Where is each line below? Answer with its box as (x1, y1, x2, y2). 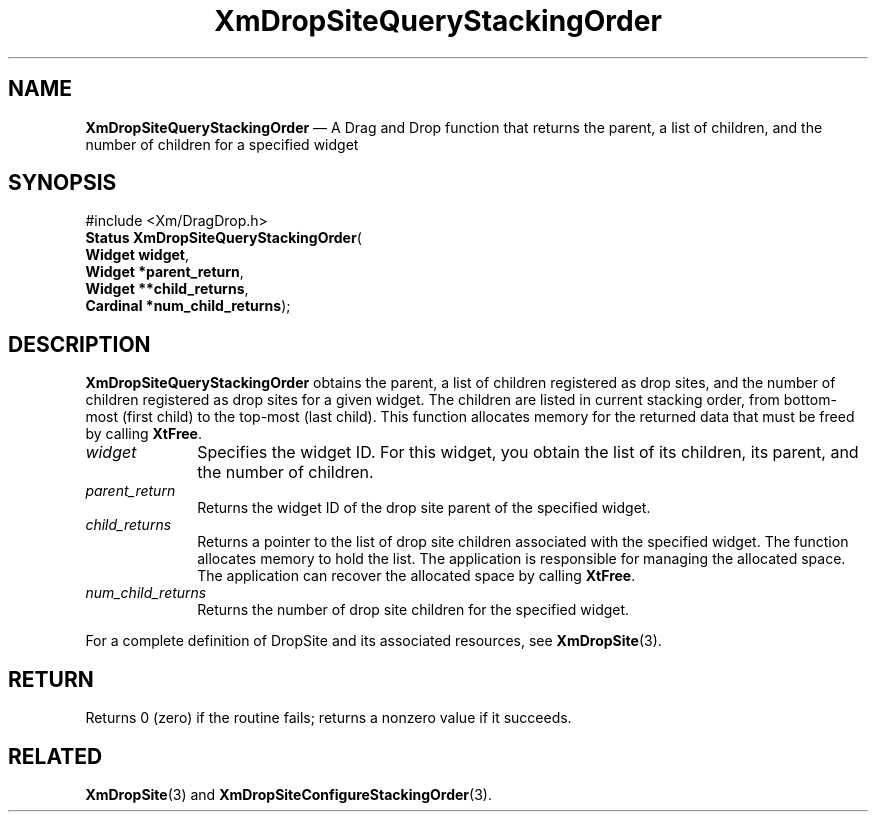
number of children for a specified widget (85, 135, 359, 153)
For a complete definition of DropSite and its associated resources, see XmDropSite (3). (85, 632, 662, 650)
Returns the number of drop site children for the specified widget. (197, 601, 630, 619)
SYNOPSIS (8, 170, 117, 196)
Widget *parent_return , (85, 263, 244, 281)
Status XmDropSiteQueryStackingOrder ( (85, 229, 362, 247)
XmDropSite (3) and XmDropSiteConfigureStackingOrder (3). (85, 785, 492, 803)
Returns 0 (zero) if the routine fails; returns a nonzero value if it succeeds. (85, 709, 572, 727)
